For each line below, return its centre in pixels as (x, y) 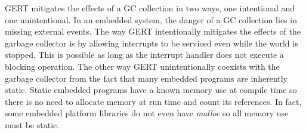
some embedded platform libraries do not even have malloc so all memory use (147, 113)
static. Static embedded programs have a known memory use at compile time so (151, 90)
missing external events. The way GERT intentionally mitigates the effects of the (153, 31)
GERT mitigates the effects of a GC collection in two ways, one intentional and (150, 8)
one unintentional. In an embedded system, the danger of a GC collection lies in (151, 19)
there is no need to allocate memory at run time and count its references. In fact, (153, 101)
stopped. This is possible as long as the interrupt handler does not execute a (144, 55)
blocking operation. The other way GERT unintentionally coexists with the (142, 66)
